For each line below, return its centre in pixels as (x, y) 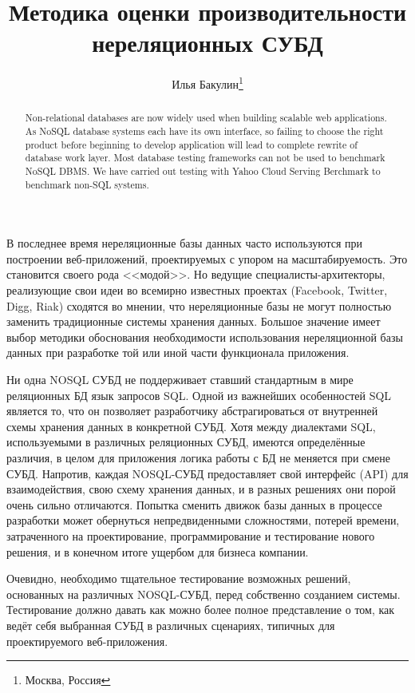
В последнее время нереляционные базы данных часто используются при (185, 243)
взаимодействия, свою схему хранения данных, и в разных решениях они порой (201, 489)
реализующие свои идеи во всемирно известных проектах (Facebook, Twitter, (197, 290)
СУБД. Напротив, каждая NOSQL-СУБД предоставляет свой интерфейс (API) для (207, 473)
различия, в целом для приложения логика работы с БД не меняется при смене (199, 458)
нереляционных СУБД (207, 43)
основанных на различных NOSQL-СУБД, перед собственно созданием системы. (204, 594)
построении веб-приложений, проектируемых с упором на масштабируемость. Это (207, 258)
